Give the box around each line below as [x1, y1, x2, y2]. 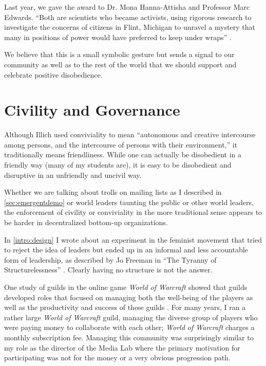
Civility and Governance [4, 99, 180, 120]
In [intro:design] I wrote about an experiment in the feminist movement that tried [4, 234, 262, 245]
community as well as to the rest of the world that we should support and [4, 59, 237, 69]
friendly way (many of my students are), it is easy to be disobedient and [4, 159, 232, 170]
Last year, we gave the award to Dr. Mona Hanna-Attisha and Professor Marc [4, 2, 250, 12]
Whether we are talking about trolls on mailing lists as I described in [4, 187, 222, 197]
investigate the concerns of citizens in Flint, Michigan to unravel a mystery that [4, 22, 256, 32]
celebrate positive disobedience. [4, 69, 103, 80]
